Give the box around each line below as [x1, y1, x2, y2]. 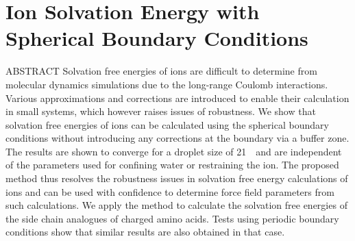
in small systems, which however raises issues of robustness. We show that [5, 104, 316, 118]
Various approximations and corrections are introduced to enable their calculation [5, 90, 350, 105]
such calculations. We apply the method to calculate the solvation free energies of [5, 198, 347, 212]
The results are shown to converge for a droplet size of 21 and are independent [5, 144, 342, 158]
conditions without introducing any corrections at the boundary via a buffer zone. [5, 131, 350, 145]
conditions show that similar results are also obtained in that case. [5, 225, 285, 239]
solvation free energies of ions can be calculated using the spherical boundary [5, 117, 329, 131]
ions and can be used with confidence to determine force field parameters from [5, 184, 334, 199]
